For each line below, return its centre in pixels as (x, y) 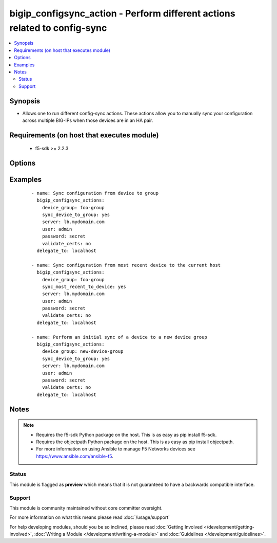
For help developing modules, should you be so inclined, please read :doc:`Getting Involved (106, 527)
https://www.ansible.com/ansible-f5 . (75, 456)
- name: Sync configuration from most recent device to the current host (126, 265)
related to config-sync (58, 28)
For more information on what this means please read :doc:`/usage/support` (90, 517)
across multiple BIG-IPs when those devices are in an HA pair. (88, 120)
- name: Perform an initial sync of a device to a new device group (119, 337)
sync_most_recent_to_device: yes (84, 286)
